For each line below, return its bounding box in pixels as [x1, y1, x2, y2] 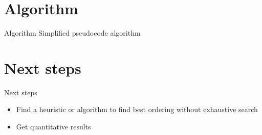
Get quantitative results [16, 121, 91, 132]
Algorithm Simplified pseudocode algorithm [4, 28, 141, 38]
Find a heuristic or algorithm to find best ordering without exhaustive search [16, 104, 258, 115]
